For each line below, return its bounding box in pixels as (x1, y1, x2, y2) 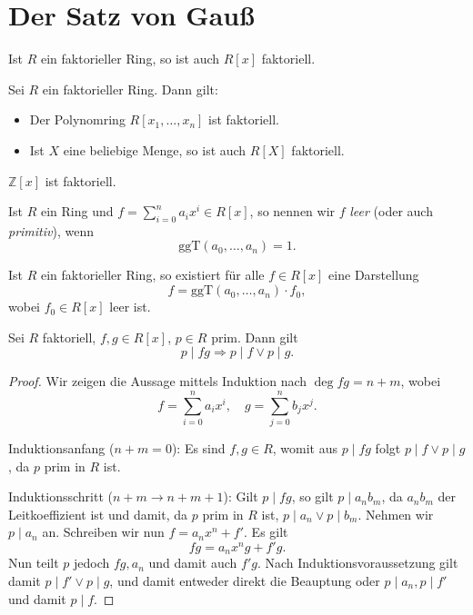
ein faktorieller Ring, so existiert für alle (40, 265, 265, 284)
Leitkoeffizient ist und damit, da (8, 504, 188, 523)
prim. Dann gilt (211, 327, 298, 346)
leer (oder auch (349, 202, 433, 221)
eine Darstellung (328, 265, 419, 284)
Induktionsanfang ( (8, 438, 115, 457)
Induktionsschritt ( (8, 487, 113, 506)
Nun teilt (8, 553, 59, 572)
